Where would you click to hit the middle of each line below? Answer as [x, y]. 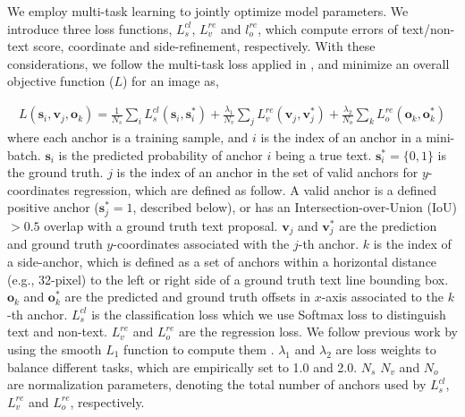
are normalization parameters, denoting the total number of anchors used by [217, 384]
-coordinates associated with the [201, 244]
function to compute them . [199, 349]
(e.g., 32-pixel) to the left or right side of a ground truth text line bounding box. [228, 279]
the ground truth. [55, 172]
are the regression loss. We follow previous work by [318, 332]
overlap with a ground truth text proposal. [161, 225]
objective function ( [61, 81]
